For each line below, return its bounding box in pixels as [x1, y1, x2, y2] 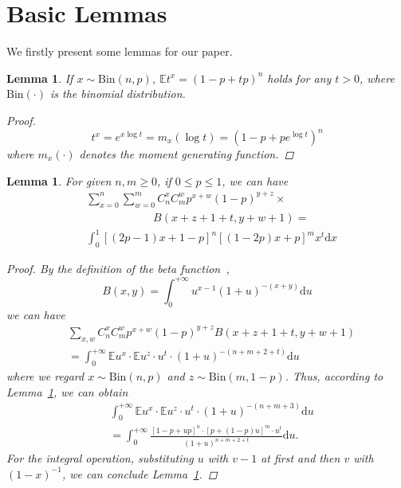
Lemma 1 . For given [6, 172, 112, 189]
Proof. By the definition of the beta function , [6, 260, 230, 276]
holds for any [267, 69, 332, 86]
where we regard [6, 367, 85, 384]
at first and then [261, 450, 340, 467]
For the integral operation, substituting [6, 450, 194, 467]
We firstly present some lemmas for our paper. [6, 43, 233, 60]
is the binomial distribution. [50, 85, 186, 102]
